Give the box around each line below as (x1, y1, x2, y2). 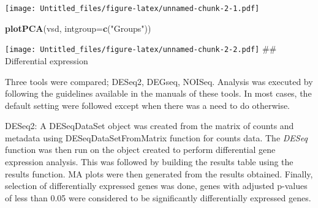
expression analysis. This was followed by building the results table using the (5, 155, 293, 168)
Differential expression (5, 54, 88, 67)
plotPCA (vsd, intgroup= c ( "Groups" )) (5, 21, 151, 34)
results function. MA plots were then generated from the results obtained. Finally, (5, 167, 313, 180)
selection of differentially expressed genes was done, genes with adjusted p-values (5, 179, 308, 192)
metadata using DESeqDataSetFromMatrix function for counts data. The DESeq (5, 131, 308, 144)
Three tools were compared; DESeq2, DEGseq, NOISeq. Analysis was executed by (5, 75, 313, 87)
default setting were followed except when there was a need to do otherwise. (5, 98, 290, 111)
